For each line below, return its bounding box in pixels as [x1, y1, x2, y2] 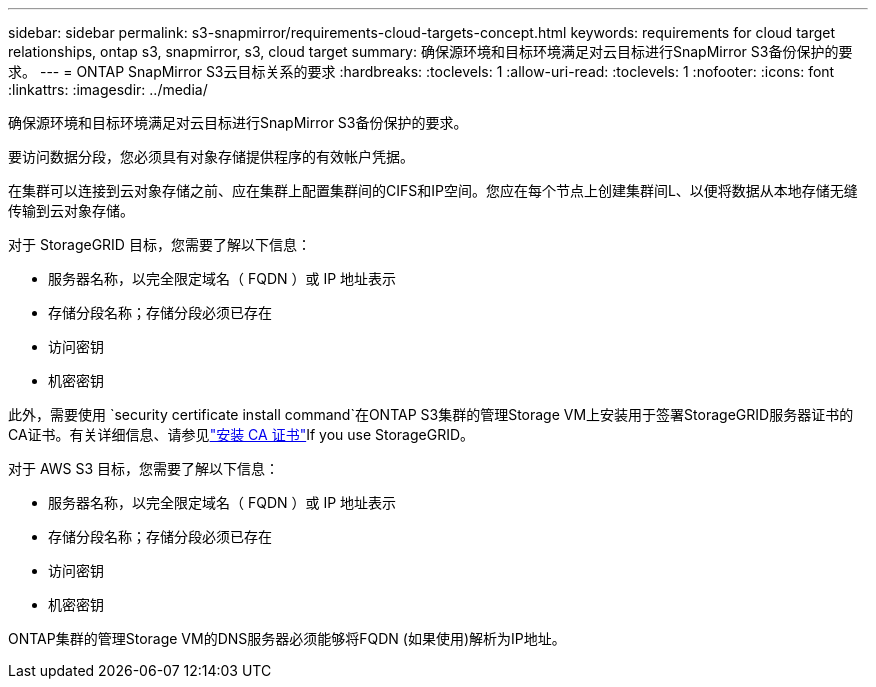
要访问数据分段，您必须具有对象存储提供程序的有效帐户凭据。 [8, 148, 414, 165]
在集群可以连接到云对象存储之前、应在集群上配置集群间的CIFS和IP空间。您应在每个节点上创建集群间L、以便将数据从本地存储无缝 [8, 182, 858, 199]
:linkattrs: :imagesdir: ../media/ [8, 81, 208, 98]
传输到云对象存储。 [8, 202, 134, 219]
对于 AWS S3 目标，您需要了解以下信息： [8, 460, 280, 477]
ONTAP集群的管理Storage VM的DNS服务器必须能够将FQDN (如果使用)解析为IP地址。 [8, 630, 566, 647]
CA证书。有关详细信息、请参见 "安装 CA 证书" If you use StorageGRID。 [8, 426, 475, 443]
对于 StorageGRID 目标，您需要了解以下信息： [8, 236, 311, 253]
